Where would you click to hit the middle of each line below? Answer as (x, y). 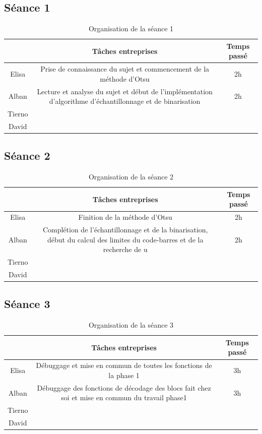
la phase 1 (124, 375)
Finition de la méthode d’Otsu (125, 217)
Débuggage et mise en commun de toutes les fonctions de (124, 365)
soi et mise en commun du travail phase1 (124, 397)
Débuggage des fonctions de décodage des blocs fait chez (124, 387)
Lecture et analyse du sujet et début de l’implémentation (125, 91)
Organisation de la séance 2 (131, 177)
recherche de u (125, 249)
